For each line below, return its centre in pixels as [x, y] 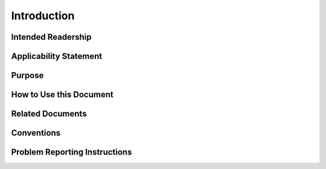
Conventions [36, 133]
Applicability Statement [57, 56]
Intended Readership [51, 37]
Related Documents [49, 114]
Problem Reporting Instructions [72, 152]
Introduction [43, 16]
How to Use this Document [62, 95]
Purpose [27, 75]
